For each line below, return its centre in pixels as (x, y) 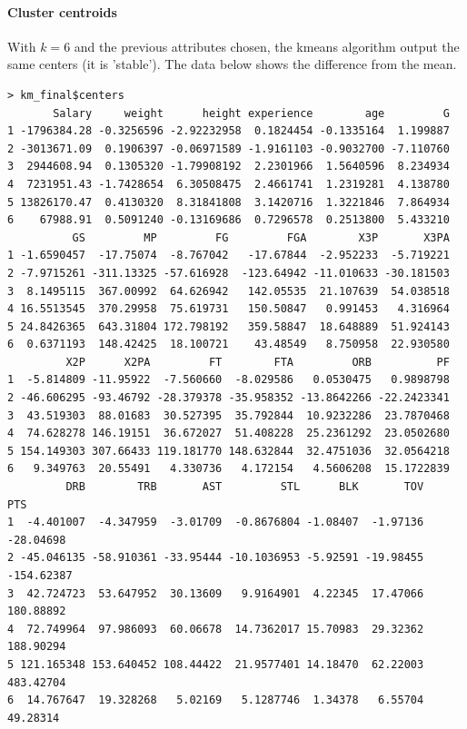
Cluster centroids (62, 11)
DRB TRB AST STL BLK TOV (245, 487)
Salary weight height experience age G (251, 113)
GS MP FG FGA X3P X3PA (261, 237)
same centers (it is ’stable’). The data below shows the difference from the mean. (232, 64)
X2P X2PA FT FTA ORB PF (258, 362)
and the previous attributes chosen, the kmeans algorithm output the (267, 46)
